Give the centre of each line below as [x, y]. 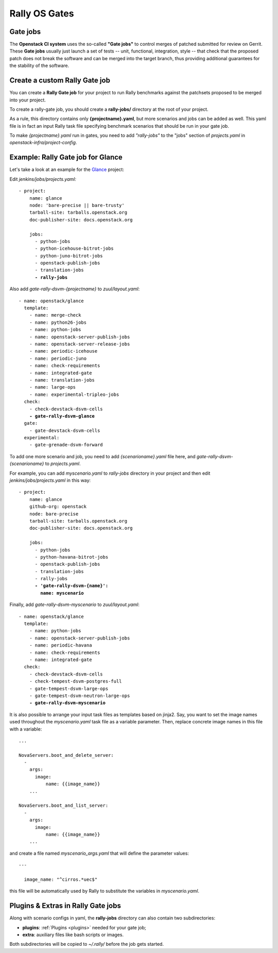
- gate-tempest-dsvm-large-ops [69, 688]
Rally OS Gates [42, 13]
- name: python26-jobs [58, 322]
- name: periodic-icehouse [63, 351]
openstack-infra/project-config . [43, 143]
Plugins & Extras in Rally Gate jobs [65, 906]
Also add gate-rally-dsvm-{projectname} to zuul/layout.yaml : [75, 289]
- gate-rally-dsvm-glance [62, 416]
